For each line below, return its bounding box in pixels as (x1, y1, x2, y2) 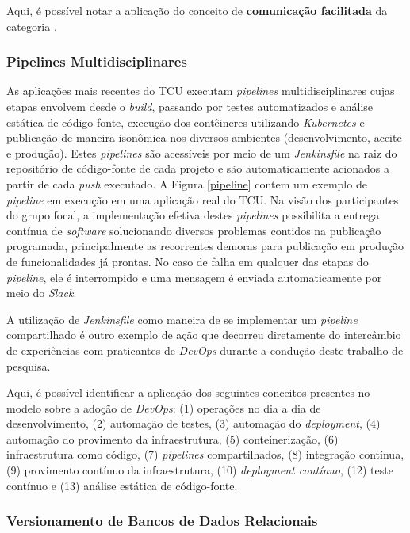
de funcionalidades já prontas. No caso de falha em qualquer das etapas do (6, 253, 369, 269)
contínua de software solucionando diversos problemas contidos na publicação (6, 222, 381, 238)
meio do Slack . (6, 284, 77, 301)
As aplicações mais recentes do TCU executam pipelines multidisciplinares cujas (6, 82, 395, 99)
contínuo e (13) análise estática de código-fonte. (6, 477, 238, 493)
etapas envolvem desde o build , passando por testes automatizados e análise (6, 98, 374, 114)
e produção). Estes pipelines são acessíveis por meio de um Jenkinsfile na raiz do (6, 144, 397, 161)
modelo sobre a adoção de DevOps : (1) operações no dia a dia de (6, 399, 321, 416)
